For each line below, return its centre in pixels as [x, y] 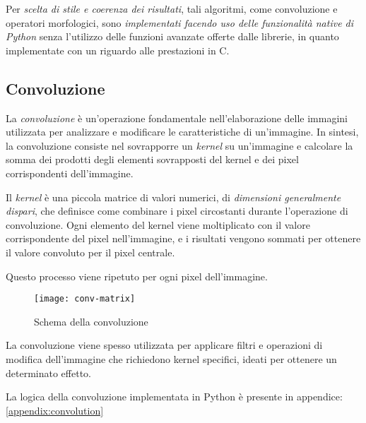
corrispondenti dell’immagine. [70, 173]
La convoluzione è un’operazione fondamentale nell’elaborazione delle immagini [177, 118]
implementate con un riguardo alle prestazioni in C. [118, 50]
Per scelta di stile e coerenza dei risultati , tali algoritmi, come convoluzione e [172, 8]
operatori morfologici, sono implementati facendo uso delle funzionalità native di [180, 22]
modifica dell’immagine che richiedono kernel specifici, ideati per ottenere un [171, 358]
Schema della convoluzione [91, 321]
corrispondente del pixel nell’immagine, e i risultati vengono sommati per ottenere [183, 238]
